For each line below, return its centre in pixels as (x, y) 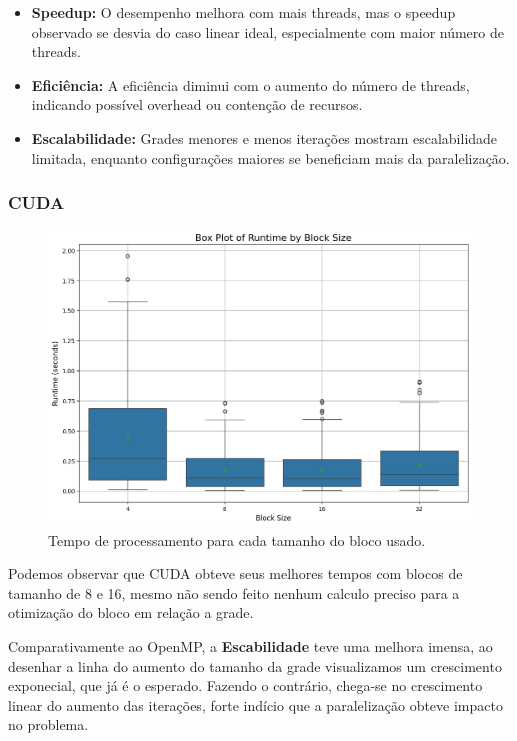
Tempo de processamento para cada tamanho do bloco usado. (237, 539)
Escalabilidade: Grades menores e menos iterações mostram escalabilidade (264, 137)
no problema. (48, 724)
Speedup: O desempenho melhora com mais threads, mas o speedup (243, 12)
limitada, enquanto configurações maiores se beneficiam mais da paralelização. (270, 157)
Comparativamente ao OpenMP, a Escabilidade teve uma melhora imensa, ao (250, 645)
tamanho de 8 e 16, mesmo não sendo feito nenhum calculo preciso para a (234, 592)
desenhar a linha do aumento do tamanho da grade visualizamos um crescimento (255, 665)
